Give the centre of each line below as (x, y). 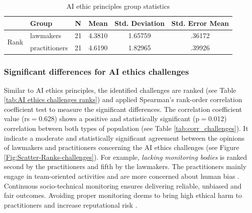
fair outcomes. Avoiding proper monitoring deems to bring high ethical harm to (123, 195)
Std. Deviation (140, 23)
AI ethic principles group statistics (118, 6)
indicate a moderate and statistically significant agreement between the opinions (124, 138)
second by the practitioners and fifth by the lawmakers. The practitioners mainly (125, 166)
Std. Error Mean (200, 23)
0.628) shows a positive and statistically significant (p (119, 118)
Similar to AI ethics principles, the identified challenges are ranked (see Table (120, 90)
